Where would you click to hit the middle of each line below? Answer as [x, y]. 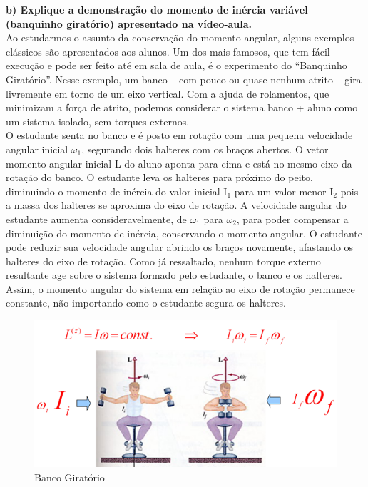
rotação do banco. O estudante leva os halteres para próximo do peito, [159, 177]
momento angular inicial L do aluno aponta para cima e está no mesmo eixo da [179, 163]
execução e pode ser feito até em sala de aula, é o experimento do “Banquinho [177, 65]
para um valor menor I [284, 191]
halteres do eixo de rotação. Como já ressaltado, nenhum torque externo [163, 261]
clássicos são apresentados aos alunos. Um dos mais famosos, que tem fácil [168, 51]
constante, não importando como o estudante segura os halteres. [146, 303]
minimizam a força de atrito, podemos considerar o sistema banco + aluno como [182, 107]
